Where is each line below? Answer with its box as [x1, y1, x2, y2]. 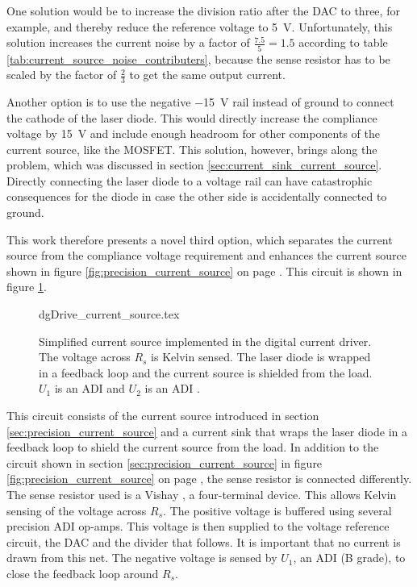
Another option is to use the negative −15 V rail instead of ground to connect [6, 93, 394, 110]
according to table [298, 34, 388, 51]
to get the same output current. [129, 66, 286, 83]
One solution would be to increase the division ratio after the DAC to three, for [6, 2, 400, 19]
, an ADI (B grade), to [293, 549, 406, 566]
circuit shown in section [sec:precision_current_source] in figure [6, 454, 323, 471]
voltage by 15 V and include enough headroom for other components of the [6, 125, 380, 142]
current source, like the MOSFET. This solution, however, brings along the [6, 140, 377, 157]
